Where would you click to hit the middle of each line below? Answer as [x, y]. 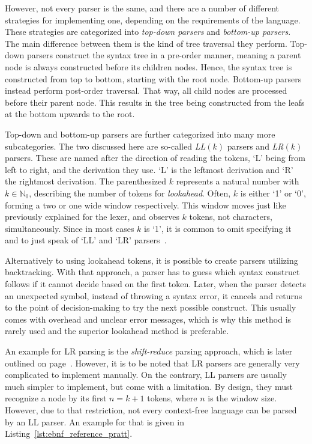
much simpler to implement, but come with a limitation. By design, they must [149, 386]
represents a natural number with [238, 181]
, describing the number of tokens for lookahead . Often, [130, 193]
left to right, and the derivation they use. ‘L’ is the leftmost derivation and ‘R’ [149, 169]
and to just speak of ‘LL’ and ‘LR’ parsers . [86, 240]
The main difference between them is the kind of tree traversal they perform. [146, 43]
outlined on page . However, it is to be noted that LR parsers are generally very [152, 363]
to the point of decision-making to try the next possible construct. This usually [151, 307]
